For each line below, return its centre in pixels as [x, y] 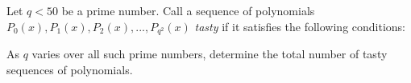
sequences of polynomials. [70, 69]
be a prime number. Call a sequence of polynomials [188, 10]
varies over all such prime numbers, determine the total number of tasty [210, 54]
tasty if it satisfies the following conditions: [300, 26]
